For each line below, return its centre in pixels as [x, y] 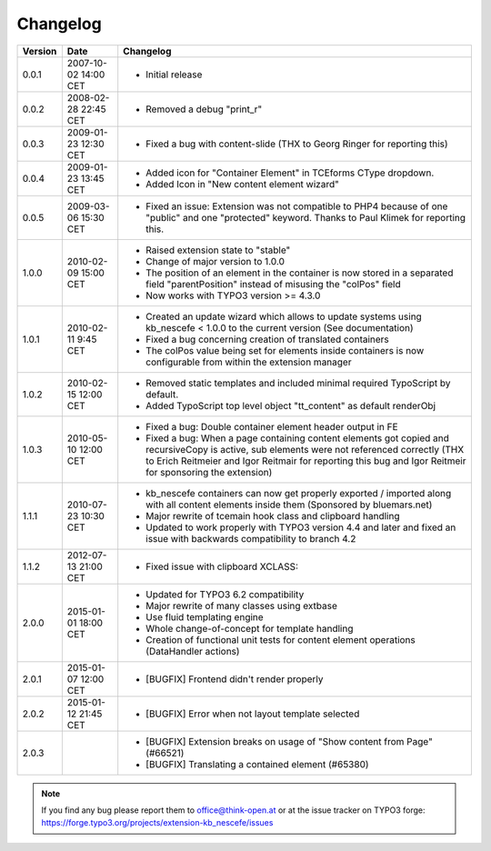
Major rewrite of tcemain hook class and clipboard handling [273, 516]
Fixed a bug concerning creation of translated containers [268, 339]
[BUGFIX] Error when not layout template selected [253, 714]
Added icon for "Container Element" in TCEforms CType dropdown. [290, 173]
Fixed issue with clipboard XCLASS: [222, 566]
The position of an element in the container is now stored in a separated [300, 273]
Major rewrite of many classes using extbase [242, 606]
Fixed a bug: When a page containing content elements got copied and [298, 438]
